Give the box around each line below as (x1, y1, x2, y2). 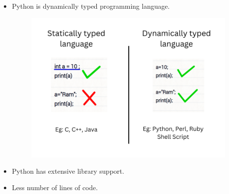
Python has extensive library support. (12, 166, 124, 176)
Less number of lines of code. (12, 182, 98, 192)
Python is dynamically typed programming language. (12, 1, 170, 11)
